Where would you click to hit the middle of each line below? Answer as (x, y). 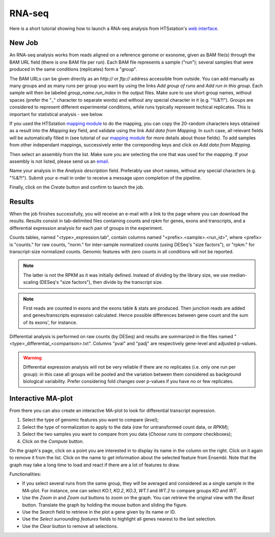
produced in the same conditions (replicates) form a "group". (73, 69)
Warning (32, 357)
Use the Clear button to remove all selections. (70, 526)
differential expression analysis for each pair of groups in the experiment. (86, 228)
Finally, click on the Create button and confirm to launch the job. (77, 187)
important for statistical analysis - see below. (57, 114)
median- (238, 275)
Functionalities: (25, 474)
